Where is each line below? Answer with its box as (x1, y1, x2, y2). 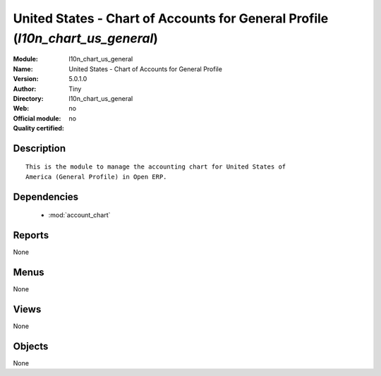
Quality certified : (13, 124, 65, 133)
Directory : (13, 94, 44, 102)
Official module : (13, 114, 61, 123)
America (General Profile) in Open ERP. (25, 173, 167, 181)
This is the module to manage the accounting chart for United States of (25, 163, 286, 171)
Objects (13, 340, 49, 352)
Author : (13, 85, 37, 93)
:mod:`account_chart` (48, 211, 111, 219)
